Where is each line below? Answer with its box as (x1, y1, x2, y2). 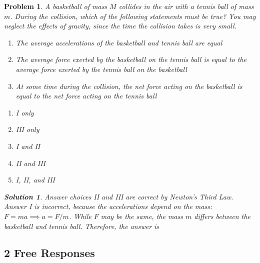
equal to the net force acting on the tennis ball (15, 90, 157, 101)
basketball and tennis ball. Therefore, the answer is (4, 220, 159, 231)
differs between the (194, 210, 250, 221)
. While (68, 210, 91, 221)
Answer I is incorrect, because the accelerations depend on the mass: (4, 201, 212, 211)
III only (15, 124, 39, 134)
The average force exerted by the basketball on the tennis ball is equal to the (15, 54, 246, 64)
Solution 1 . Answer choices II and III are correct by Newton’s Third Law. (4, 191, 233, 201)
